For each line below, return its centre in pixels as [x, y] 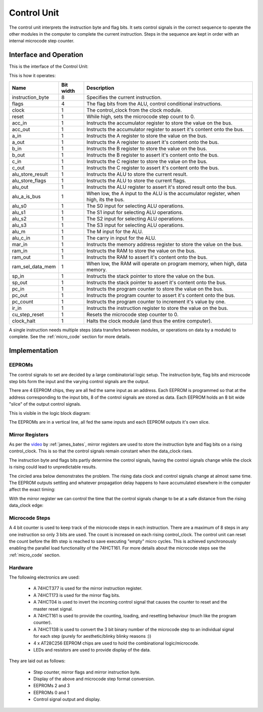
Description [100, 88]
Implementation [34, 351]
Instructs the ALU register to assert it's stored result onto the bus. [162, 187]
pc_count [23, 302]
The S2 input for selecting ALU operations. [135, 219]
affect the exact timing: [32, 489]
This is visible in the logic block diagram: [50, 413]
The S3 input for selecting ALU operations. [135, 225]
